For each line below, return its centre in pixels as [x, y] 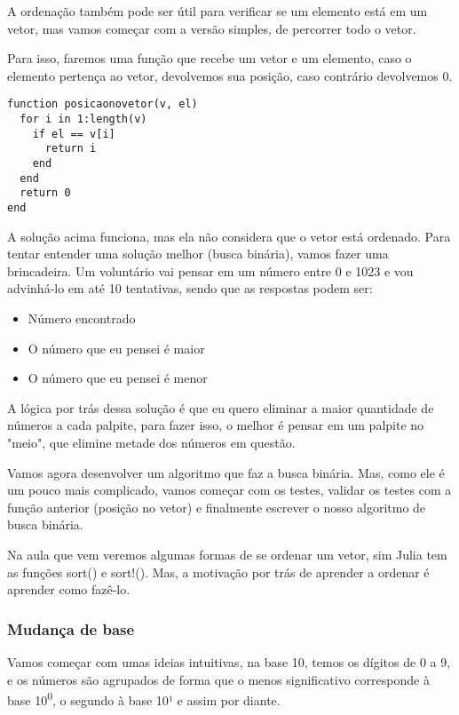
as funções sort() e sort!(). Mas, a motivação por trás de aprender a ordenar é [218, 572]
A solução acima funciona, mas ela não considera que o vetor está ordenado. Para [229, 236]
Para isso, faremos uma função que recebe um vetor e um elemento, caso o [210, 58]
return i [71, 149]
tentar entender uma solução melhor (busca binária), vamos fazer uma [198, 254]
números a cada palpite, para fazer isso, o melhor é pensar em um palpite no [216, 425]
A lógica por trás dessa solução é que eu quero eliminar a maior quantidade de [221, 407]
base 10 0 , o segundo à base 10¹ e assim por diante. [144, 699]
